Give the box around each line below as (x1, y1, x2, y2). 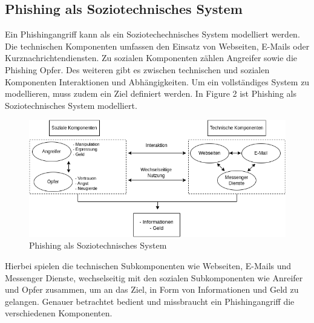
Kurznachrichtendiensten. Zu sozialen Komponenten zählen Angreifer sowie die (5, 51, 297, 64)
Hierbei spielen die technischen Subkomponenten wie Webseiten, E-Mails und (5, 259, 292, 272)
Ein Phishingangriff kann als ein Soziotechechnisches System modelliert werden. (5, 28, 300, 41)
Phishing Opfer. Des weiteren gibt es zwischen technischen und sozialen (5, 63, 270, 76)
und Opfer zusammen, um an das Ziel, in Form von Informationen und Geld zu (5, 283, 299, 296)
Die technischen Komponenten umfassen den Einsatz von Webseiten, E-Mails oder (5, 39, 310, 52)
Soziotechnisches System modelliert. (5, 99, 137, 111)
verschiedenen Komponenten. (5, 307, 113, 319)
